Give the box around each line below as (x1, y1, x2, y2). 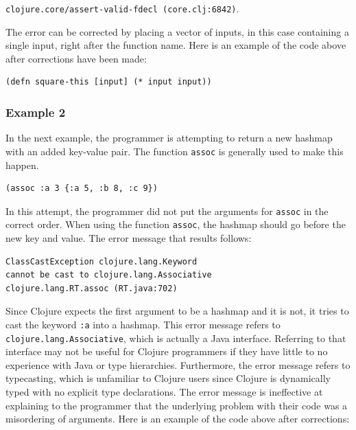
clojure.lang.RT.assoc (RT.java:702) (5, 283, 178, 293)
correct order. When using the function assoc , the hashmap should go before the (5, 217, 346, 231)
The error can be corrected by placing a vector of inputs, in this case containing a (5, 24, 349, 38)
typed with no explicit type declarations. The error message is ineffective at (5, 385, 323, 399)
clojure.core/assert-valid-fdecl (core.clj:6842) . (5, 1, 239, 15)
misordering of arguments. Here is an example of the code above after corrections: (5, 411, 350, 426)
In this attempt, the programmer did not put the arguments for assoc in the (5, 203, 329, 218)
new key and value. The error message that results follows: (5, 231, 252, 245)
